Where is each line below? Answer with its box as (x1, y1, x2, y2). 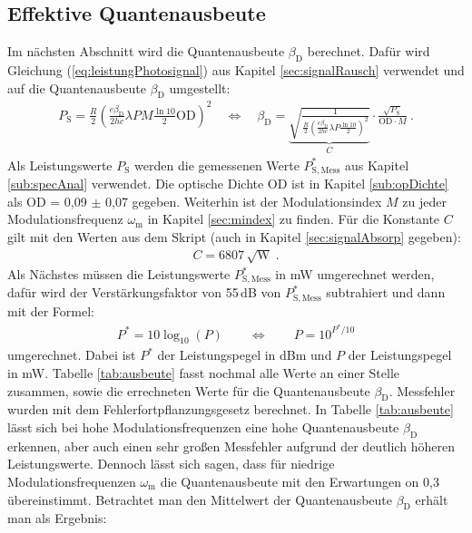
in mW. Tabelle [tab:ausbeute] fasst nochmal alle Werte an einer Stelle (7, 363, 399, 382)
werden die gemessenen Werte (134, 155, 300, 174)
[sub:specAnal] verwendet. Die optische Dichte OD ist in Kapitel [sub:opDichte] (7, 174, 448, 193)
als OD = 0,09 (7, 191, 87, 210)
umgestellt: (169, 78, 231, 97)
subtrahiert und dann (326, 283, 446, 302)
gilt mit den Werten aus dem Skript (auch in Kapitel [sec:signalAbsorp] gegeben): (7, 227, 461, 246)
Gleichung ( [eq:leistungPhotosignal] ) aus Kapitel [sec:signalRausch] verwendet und (7, 61, 465, 79)
